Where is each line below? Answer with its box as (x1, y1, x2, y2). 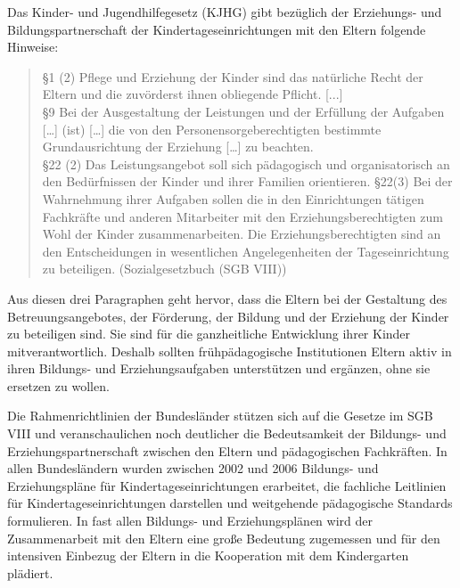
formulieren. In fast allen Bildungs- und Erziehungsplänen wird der (7, 511, 373, 530)
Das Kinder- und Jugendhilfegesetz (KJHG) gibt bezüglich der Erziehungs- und (7, 3, 442, 20)
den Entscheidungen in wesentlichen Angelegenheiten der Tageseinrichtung (42, 241, 449, 260)
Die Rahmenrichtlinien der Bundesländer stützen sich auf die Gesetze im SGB (7, 406, 433, 425)
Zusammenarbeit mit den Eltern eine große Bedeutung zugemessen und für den (7, 528, 440, 547)
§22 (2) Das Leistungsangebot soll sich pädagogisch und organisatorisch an (42, 154, 450, 173)
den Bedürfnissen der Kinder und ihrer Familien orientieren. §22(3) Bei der (42, 172, 453, 191)
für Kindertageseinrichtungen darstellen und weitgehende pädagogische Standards (7, 494, 453, 512)
